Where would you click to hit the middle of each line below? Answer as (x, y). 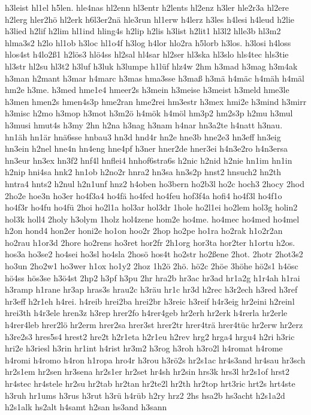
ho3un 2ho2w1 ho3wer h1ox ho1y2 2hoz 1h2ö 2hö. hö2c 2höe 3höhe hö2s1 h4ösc (152, 266)
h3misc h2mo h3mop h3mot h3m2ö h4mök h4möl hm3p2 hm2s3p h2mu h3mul (149, 113)
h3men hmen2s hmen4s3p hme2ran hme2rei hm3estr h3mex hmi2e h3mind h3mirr (156, 101)
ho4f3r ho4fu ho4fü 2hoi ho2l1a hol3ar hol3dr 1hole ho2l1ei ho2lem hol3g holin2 (151, 207)
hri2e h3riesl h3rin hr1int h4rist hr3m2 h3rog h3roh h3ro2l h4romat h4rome (144, 348)
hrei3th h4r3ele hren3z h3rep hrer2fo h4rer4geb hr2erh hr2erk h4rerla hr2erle (146, 313)
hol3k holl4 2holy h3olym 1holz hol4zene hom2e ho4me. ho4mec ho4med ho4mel (152, 219)
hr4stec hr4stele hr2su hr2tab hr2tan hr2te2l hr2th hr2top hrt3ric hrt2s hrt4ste (150, 383)
